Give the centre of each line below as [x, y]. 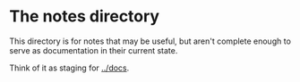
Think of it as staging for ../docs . [69, 68]
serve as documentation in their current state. [94, 50]
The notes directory [84, 16]
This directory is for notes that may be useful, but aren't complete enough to [150, 41]
